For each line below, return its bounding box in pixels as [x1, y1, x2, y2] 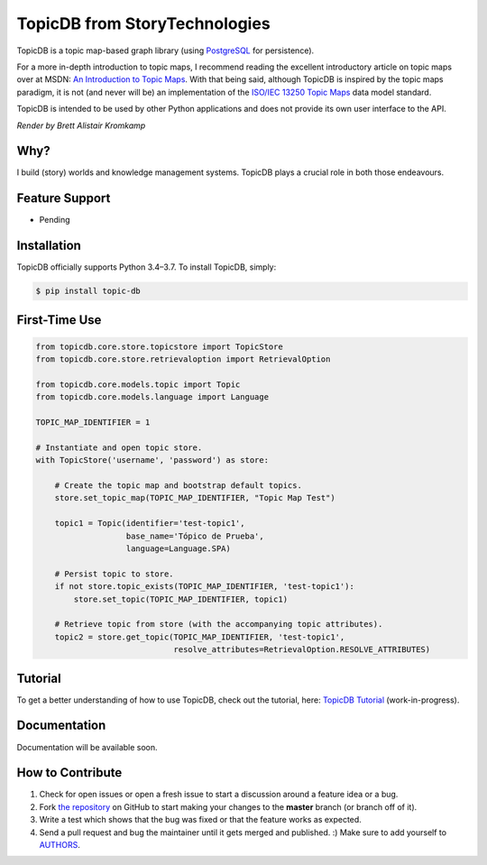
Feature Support [16, 190, 111, 207]
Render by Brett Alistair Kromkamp [16, 120, 146, 131]
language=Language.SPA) [125, 544, 232, 554]
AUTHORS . [39, 840, 80, 851]
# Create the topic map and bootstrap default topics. [54, 481, 302, 491]
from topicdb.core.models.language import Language [35, 392, 270, 402]
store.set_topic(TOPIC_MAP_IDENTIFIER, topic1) [73, 594, 289, 604]
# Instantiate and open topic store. [35, 442, 203, 453]
